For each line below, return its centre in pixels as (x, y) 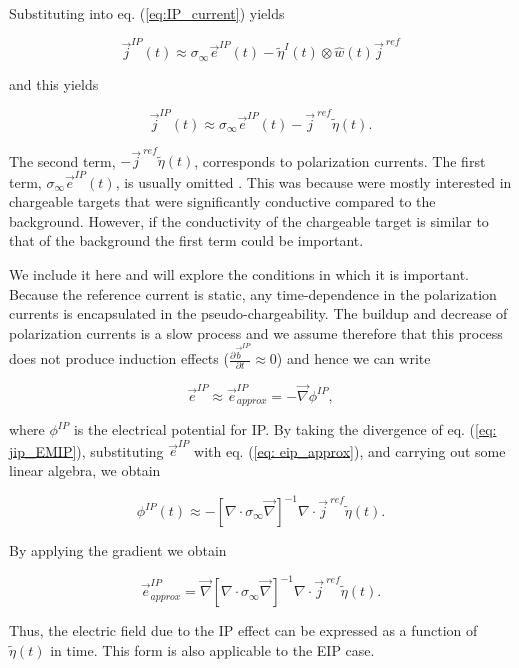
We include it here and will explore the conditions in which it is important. (239, 274)
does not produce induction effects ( (119, 358)
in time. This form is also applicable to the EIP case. (212, 649)
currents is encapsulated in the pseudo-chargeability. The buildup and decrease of (258, 313)
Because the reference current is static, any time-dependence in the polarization (253, 293)
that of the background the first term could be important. (186, 240)
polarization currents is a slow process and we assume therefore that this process (256, 332)
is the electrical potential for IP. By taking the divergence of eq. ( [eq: (285, 429)
